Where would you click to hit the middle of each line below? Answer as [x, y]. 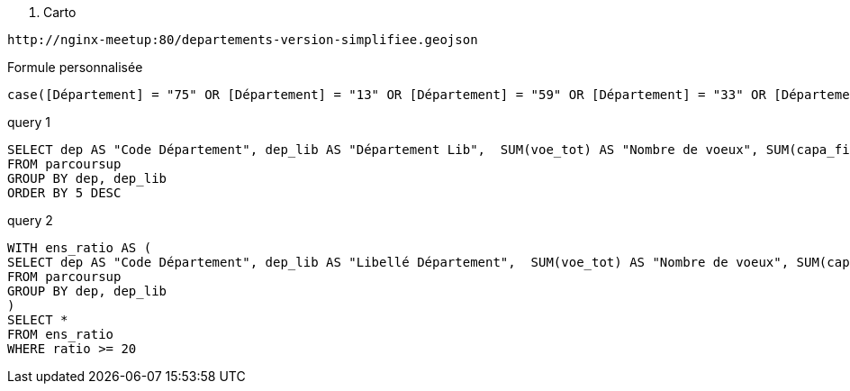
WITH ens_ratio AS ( [80, 248]
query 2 [30, 220]
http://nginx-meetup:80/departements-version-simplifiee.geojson [243, 40]
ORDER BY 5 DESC [64, 193]
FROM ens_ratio [61, 334]
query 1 [29, 122]
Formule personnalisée [75, 67]
